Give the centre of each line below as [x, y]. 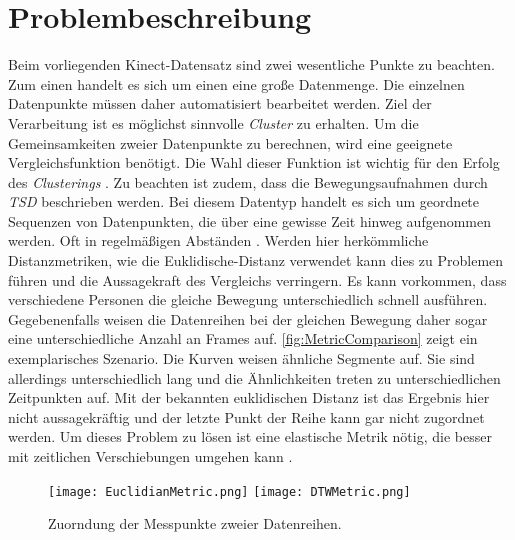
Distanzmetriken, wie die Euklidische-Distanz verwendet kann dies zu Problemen [256, 260]
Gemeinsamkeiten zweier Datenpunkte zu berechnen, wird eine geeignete [230, 142]
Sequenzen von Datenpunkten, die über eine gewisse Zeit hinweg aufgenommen [249, 220]
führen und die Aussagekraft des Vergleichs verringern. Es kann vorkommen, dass [257, 279]
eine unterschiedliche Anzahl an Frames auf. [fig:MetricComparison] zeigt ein [243, 338]
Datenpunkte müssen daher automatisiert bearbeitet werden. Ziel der [220, 103]
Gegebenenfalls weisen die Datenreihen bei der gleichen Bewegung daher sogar [248, 318]
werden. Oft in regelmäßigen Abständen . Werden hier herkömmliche [218, 240]
